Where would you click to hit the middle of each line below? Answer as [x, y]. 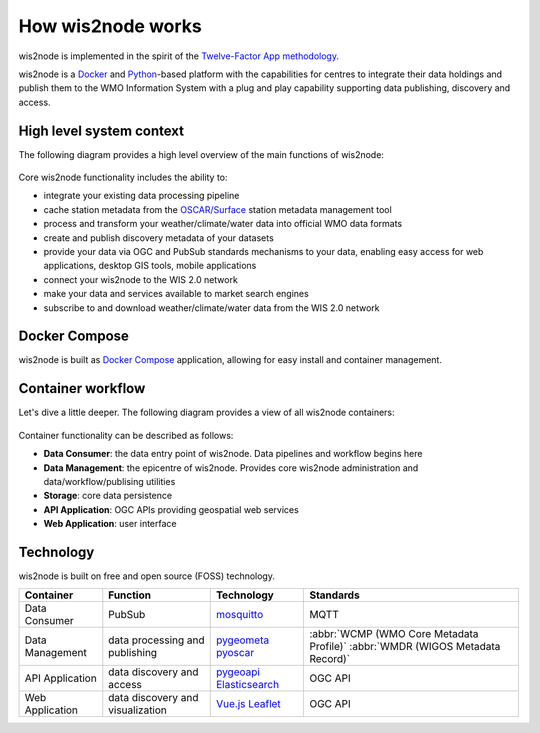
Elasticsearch [247, 685]
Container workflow [82, 388]
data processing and [156, 640]
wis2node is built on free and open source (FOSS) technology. [146, 576]
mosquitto [239, 615]
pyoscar [235, 653]
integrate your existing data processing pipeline [141, 196]
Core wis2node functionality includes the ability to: [123, 177]
